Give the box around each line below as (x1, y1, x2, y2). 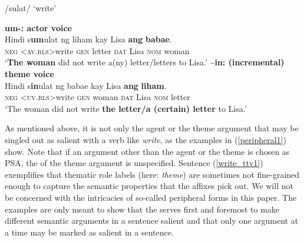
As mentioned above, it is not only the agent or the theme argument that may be (5, 122, 299, 134)
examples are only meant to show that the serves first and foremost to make (5, 203, 280, 215)
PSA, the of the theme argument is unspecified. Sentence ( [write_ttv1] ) (5, 157, 263, 169)
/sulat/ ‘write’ (5, 2, 57, 14)
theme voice (5, 67, 54, 79)
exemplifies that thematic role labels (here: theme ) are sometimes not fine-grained (5, 168, 300, 180)
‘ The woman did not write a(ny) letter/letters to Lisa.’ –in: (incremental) (5, 56, 285, 68)
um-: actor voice (5, 21, 72, 34)
